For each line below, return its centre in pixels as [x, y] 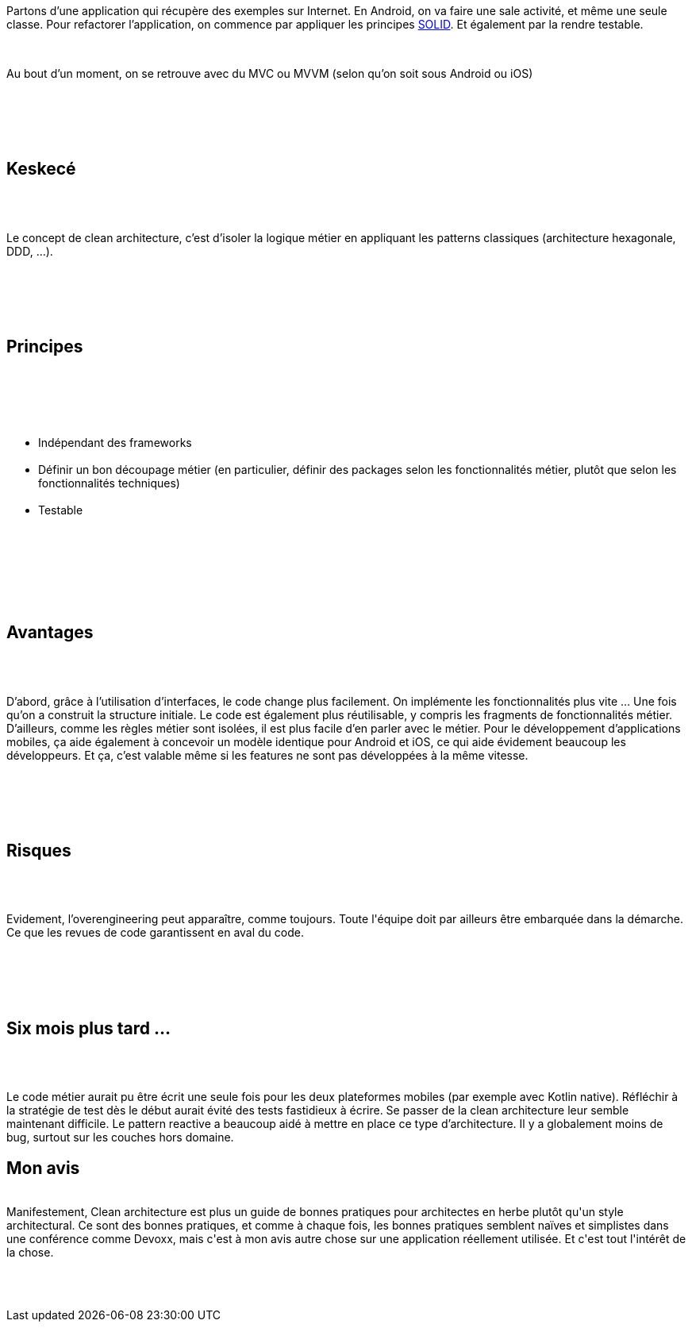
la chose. [30, 1253]
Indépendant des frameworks [115, 442]
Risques [39, 850]
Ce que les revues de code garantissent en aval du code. [155, 933]
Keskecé [41, 169]
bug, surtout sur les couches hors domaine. [120, 1137]
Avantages [50, 633]
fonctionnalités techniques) [109, 483]
